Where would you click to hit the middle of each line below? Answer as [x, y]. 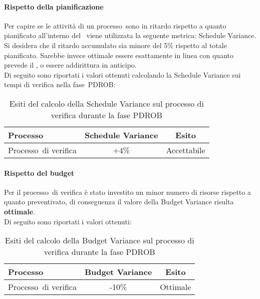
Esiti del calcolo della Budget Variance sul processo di [99, 240]
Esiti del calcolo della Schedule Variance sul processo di [106, 103]
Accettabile [186, 150]
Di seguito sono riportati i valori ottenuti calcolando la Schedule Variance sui [122, 74]
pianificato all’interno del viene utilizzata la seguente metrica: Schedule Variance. [130, 35]
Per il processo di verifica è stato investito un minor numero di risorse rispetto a [127, 192]
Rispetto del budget [39, 173]
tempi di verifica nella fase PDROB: [60, 84]
